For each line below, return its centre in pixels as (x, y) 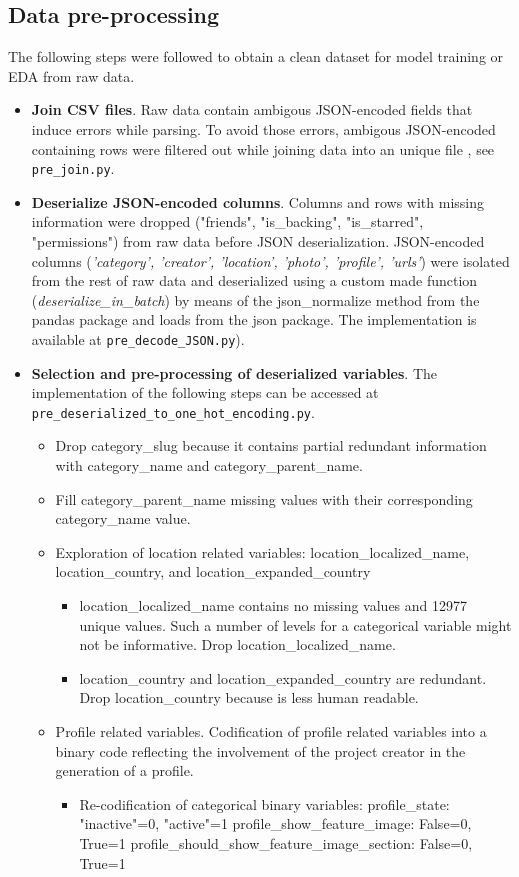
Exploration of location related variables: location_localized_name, (262, 551)
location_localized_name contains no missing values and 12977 (273, 605)
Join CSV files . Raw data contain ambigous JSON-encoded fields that (252, 109)
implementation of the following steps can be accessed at (205, 392)
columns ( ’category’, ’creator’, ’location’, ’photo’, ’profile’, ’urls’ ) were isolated (270, 260)
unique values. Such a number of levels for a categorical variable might (295, 624)
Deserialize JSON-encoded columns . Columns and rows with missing (258, 201)
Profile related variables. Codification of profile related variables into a (271, 731)
